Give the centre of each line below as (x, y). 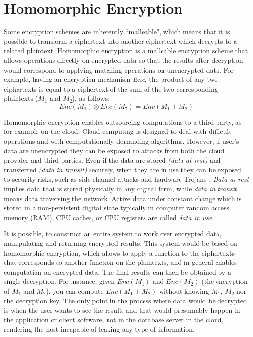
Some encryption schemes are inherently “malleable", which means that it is (117, 31)
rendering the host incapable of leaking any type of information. (99, 329)
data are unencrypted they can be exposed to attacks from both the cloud (114, 150)
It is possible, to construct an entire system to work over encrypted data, (113, 234)
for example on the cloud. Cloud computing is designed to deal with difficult (118, 131)
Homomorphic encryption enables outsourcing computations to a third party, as (123, 122)
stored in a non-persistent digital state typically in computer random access (117, 208)
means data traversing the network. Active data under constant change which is (123, 198)
